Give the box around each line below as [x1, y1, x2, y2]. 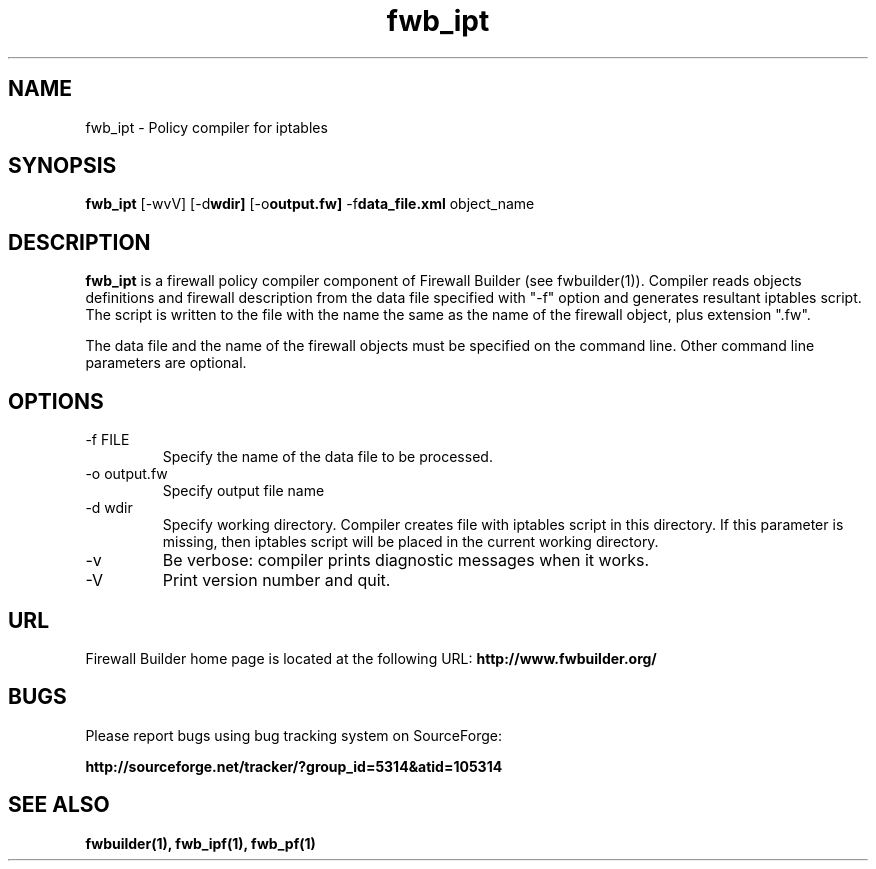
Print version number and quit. [162, 570, 391, 591]
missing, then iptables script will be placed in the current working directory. [162, 533, 659, 551]
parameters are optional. [85, 354, 247, 372]
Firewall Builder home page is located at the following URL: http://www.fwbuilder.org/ [85, 649, 657, 667]
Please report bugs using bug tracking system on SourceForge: [85, 726, 502, 744]
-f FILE [85, 431, 130, 449]
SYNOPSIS [8, 153, 117, 179]
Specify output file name [162, 482, 325, 500]
